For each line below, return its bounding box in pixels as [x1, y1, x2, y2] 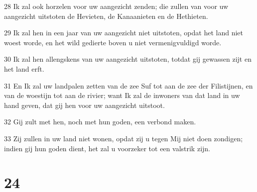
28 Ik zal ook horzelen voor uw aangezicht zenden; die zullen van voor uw [4, 1, 229, 11]
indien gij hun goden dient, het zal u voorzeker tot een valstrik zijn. [4, 143, 210, 153]
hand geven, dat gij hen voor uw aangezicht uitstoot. [4, 99, 165, 110]
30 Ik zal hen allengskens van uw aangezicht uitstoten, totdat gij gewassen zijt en [4, 54, 252, 64]
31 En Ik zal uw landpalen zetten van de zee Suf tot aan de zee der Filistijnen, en [4, 80, 253, 91]
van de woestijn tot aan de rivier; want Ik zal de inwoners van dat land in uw [4, 90, 240, 100]
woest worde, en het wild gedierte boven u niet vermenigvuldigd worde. [4, 37, 222, 47]
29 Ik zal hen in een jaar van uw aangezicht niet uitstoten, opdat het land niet [4, 27, 244, 38]
